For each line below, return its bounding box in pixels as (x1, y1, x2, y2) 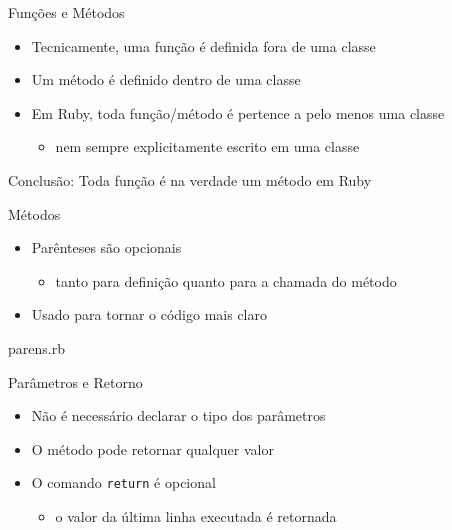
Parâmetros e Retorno (8, 371, 143, 392)
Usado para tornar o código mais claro (31, 304, 267, 325)
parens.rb (8, 337, 65, 358)
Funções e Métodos (8, 2, 125, 22)
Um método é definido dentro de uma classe (31, 69, 301, 90)
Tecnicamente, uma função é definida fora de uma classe (31, 35, 376, 56)
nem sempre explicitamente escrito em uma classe (55, 136, 360, 157)
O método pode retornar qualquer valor (31, 438, 274, 459)
